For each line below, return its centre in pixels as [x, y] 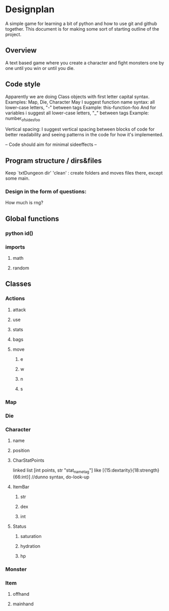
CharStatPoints [29, 460]
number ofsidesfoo [23, 119]
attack [19, 309]
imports [15, 247]
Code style [23, 84]
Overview [21, 50]
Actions [15, 299]
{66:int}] [21, 477]
